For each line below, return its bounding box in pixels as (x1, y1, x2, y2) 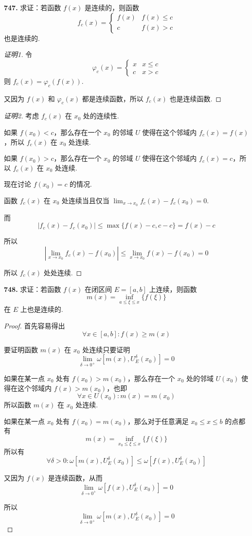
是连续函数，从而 (48, 473, 103, 483)
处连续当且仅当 (61, 195, 109, 205)
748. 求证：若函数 (4, 284, 61, 294)
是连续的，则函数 (84, 2, 139, 12)
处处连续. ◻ (43, 267, 82, 277)
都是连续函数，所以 (82, 93, 144, 103)
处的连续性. (83, 111, 119, 121)
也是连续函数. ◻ (169, 93, 221, 103)
